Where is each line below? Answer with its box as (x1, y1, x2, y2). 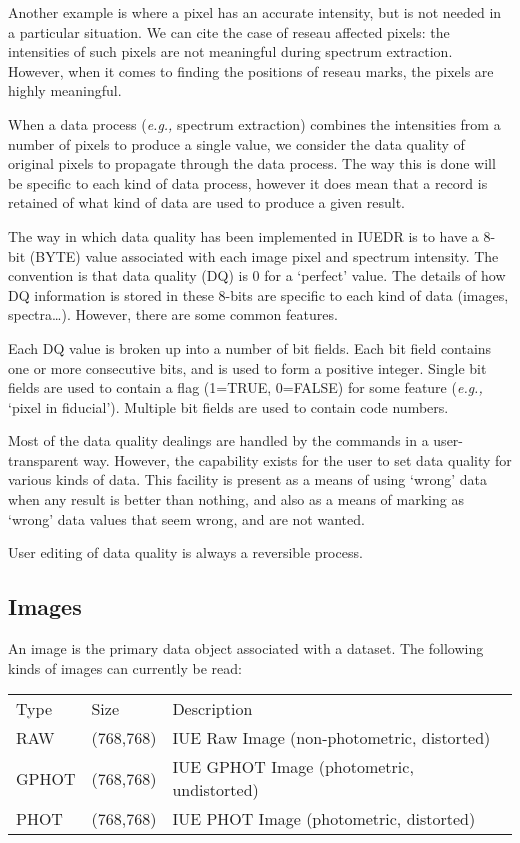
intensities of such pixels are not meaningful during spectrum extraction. (8, 41, 453, 62)
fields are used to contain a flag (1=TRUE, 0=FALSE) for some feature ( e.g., (8, 377, 483, 398)
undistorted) (172, 778, 259, 802)
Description (172, 697, 253, 721)
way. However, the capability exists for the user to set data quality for (83, 449, 512, 470)
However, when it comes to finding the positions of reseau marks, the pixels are (8, 60, 494, 81)
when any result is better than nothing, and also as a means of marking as (8, 489, 464, 510)
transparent (8, 449, 79, 470)
